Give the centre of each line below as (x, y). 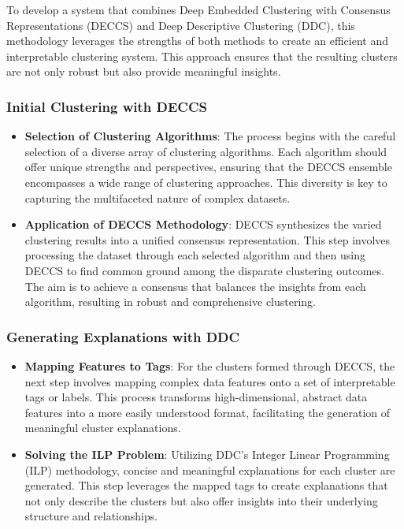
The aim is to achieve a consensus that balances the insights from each (195, 286)
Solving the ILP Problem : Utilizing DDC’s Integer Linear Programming (207, 454)
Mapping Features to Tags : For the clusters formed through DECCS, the (210, 365)
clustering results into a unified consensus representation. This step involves (208, 239)
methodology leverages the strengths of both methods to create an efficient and (197, 41)
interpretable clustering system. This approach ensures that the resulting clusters (202, 56)
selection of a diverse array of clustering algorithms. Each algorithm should (206, 151)
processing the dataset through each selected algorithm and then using (195, 255)
